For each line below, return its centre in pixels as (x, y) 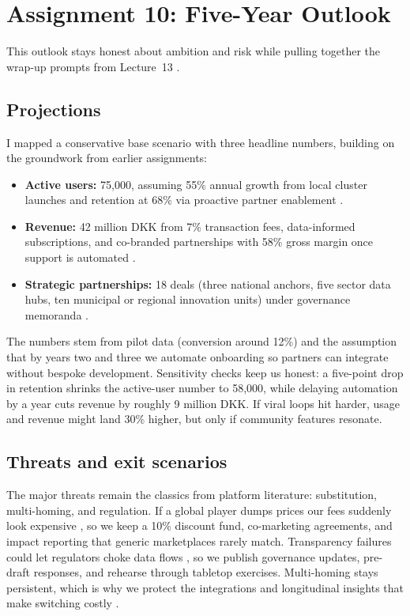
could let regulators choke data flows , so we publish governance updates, (183, 556)
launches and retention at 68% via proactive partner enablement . (184, 200)
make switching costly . (63, 603)
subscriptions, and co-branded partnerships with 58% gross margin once (199, 242)
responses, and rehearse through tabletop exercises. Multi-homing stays (206, 572)
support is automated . (80, 257)
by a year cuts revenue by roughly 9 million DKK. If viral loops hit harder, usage (203, 403)
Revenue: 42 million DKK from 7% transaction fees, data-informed (190, 226)
